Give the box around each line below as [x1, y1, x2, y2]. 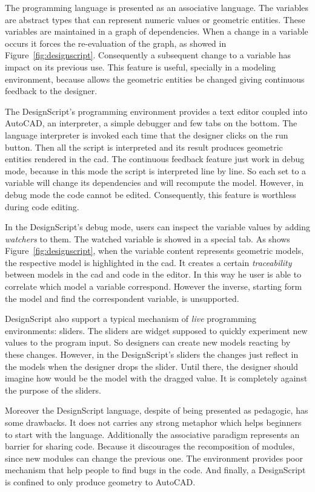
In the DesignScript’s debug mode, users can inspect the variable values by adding [5, 220, 310, 233]
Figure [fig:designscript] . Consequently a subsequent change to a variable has [5, 49, 291, 61]
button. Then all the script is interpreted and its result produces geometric [5, 140, 283, 153]
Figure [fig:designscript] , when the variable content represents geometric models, [5, 244, 304, 257]
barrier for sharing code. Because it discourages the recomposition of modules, [5, 440, 295, 453]
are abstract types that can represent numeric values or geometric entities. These [5, 13, 305, 26]
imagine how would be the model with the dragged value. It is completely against [5, 372, 308, 384]
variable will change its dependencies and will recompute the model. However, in [5, 176, 303, 189]
